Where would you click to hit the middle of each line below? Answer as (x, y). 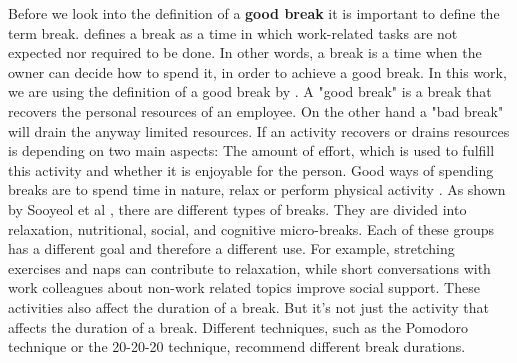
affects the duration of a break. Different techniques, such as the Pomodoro (238, 326)
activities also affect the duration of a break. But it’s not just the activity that (248, 306)
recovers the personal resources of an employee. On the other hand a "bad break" (256, 110)
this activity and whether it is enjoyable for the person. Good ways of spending (251, 169)
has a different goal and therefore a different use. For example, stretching (231, 248)
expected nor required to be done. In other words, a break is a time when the (245, 52)
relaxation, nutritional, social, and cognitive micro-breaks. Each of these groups (251, 228)
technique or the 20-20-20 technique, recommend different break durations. (237, 346)
